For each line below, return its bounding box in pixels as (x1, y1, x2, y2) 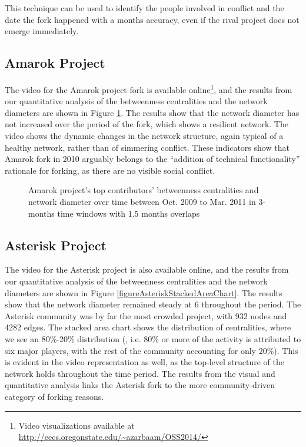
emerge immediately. (5, 25, 79, 37)
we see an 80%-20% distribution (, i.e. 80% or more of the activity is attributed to (5, 332, 301, 345)
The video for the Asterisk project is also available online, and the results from (5, 263, 289, 276)
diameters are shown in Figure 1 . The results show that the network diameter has (5, 106, 300, 118)
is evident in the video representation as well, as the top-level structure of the (5, 356, 284, 368)
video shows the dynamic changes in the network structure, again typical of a (5, 130, 284, 142)
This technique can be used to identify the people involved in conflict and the (5, 2, 284, 14)
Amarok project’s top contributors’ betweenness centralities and (28, 184, 259, 196)
